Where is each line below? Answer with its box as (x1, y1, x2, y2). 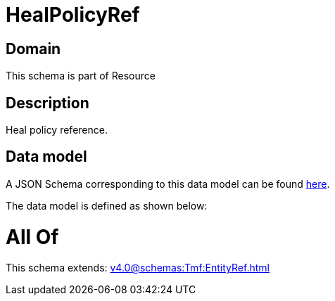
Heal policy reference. (6, 124, 108, 136)
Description (6, 94, 89, 112)
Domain (6, 39, 61, 58)
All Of (6, 224, 59, 249)
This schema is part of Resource (6, 70, 156, 82)
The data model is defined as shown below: (6, 199, 208, 212)
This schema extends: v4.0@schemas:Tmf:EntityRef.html (6, 262, 270, 274)
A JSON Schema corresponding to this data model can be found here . (6, 177, 330, 190)
